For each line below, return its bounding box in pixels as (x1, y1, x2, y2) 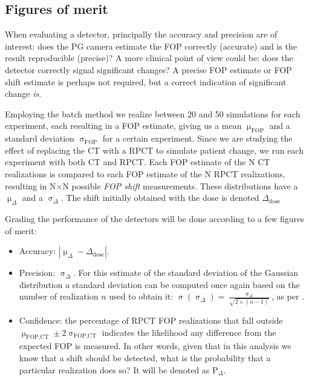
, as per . (271, 290, 305, 303)
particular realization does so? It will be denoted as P (19, 363, 218, 376)
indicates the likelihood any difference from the (102, 326, 276, 338)
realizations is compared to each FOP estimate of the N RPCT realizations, (5, 167, 285, 180)
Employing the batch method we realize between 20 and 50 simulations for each (5, 107, 301, 120)
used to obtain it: (109, 290, 174, 303)
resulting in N (5, 179, 56, 192)
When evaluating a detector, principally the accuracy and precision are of (5, 28, 278, 41)
